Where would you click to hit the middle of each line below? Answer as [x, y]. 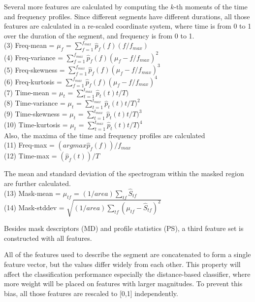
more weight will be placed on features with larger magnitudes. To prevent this [123, 283]
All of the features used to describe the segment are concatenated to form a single [127, 254]
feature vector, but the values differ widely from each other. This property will [122, 264]
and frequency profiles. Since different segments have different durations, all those [127, 16]
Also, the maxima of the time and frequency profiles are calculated [105, 135]
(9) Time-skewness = [36, 114]
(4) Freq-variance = [34, 57]
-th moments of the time [211, 6]
